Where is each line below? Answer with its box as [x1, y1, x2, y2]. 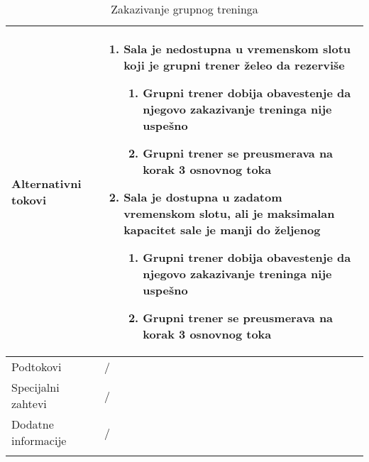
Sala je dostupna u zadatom [123, 189, 282, 205]
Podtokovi [11, 358, 62, 375]
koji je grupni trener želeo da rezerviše [123, 57, 345, 73]
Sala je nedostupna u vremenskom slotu [123, 40, 351, 57]
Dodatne [11, 416, 54, 432]
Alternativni [11, 175, 82, 192]
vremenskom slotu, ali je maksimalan [123, 205, 335, 221]
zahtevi [11, 395, 47, 412]
